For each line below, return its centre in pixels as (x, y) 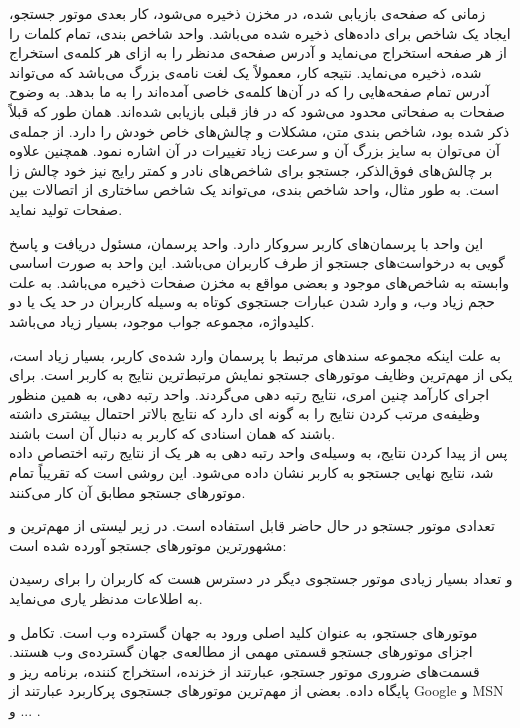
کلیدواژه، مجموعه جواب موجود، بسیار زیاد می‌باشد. (162, 320)
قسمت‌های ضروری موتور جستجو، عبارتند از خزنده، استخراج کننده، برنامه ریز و (244, 670)
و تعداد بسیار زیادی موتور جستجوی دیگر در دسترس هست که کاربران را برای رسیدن (261, 578)
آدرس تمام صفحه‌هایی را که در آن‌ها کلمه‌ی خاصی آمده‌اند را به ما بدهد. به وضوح (249, 91)
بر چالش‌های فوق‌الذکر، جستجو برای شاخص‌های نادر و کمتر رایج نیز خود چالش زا (251, 169)
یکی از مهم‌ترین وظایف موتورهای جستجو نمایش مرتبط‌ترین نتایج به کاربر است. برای (261, 374)
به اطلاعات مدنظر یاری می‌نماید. (106, 598)
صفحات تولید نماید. (66, 208)
